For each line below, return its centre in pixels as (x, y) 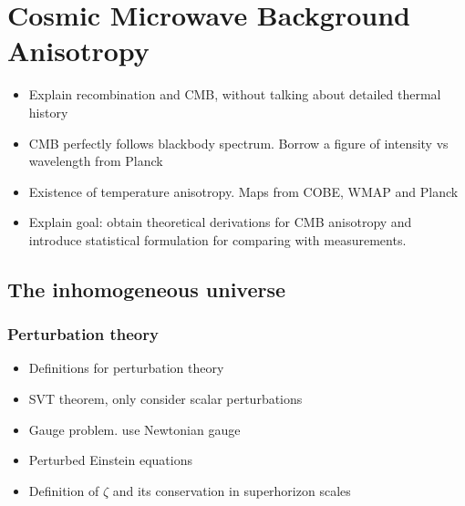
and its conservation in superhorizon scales (232, 490)
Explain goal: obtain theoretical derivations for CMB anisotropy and (220, 222)
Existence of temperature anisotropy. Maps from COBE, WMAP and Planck (243, 191)
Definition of (64, 490)
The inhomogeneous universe (147, 289)
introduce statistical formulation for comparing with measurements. (217, 239)
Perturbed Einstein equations (110, 460)
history (48, 112)
